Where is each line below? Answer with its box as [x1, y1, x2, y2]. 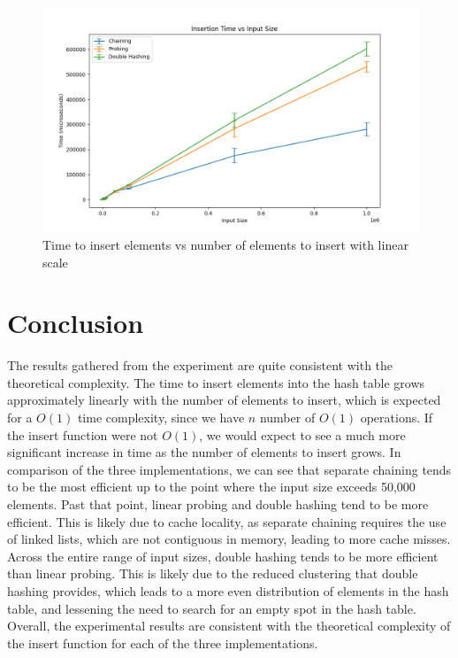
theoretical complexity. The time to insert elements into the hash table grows [7, 373, 425, 391]
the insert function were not [7, 425, 158, 444]
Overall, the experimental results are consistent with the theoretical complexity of [7, 616, 451, 635]
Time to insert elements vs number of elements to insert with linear [42, 235, 408, 253]
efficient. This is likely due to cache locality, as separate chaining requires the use [7, 512, 447, 530]
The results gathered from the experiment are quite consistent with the [7, 356, 393, 375]
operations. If [360, 408, 433, 427]
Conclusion [7, 305, 144, 341]
